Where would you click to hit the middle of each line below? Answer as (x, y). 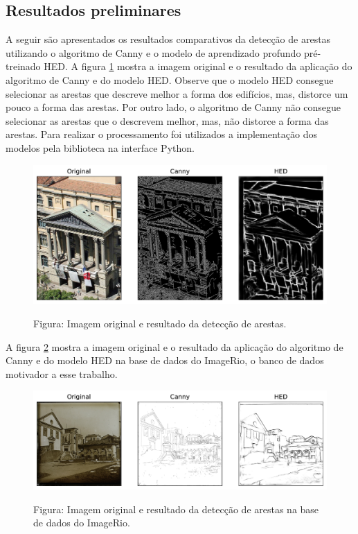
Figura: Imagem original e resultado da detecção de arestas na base (176, 509)
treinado (23, 66)
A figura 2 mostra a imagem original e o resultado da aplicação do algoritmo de (174, 346)
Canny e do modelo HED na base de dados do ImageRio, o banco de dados (165, 360)
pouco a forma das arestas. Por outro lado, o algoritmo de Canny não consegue (173, 107)
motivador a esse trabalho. (62, 373)
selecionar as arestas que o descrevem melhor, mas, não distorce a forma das (167, 120)
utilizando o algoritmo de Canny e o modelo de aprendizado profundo (153, 52)
